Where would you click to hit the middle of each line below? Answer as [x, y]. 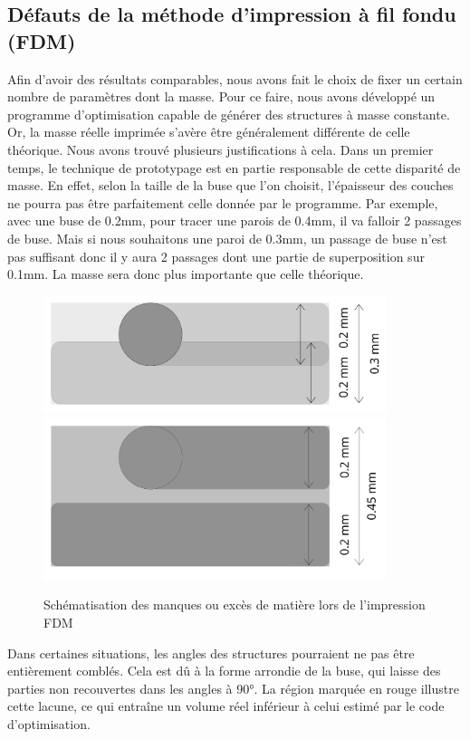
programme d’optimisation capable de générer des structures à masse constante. [229, 114]
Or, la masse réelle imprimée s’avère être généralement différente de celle [209, 132]
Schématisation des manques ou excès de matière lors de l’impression [235, 605]
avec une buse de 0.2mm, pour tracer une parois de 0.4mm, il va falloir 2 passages [235, 221]
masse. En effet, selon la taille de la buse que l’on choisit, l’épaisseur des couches [230, 185]
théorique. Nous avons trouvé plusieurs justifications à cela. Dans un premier [221, 149]
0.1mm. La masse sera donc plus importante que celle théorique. [186, 274]
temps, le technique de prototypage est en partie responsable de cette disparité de [234, 167]
